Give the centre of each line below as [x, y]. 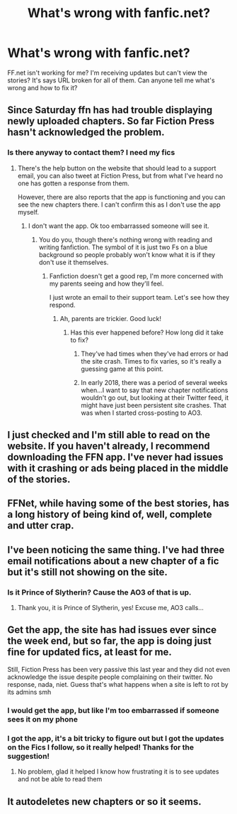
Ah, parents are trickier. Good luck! [110, 318]
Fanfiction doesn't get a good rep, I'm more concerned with [136, 276]
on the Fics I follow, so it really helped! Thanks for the [101, 747]
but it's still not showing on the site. [88, 572]
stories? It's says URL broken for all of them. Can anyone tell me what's [111, 80]
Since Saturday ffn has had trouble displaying [110, 110]
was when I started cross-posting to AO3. [142, 413]
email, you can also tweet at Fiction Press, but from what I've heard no [120, 175]
